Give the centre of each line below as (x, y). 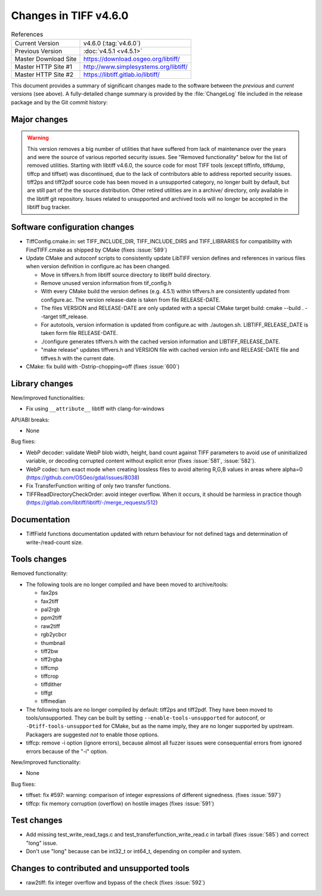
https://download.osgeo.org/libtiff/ (131, 58)
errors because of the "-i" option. (67, 751)
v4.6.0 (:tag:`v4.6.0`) (112, 43)
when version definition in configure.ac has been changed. (98, 266)
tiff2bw (50, 651)
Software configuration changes (72, 227)
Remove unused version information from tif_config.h (106, 283)
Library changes (42, 384)
